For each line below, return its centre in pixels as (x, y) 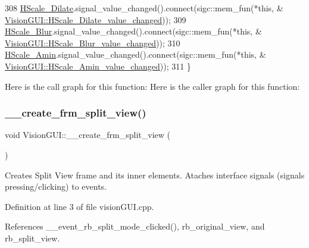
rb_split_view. (32, 238)
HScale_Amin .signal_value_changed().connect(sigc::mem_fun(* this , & (135, 54)
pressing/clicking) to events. (56, 186)
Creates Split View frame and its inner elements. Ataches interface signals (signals (155, 175)
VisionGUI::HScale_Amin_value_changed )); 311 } (98, 66)
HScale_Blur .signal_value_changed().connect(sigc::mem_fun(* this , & (133, 31)
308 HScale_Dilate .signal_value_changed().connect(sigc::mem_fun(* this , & (144, 8)
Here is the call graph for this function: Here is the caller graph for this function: (152, 86)
